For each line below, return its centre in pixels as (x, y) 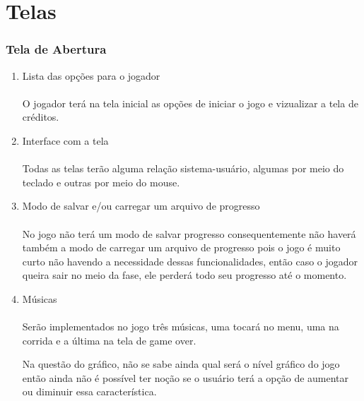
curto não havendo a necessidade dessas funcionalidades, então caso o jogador (190, 261)
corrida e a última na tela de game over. (109, 340)
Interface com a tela (65, 140)
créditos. (41, 117)
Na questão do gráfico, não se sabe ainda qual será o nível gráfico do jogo (181, 364)
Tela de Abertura (56, 49)
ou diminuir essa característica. (89, 391)
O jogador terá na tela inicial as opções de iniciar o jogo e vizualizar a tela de (190, 103)
